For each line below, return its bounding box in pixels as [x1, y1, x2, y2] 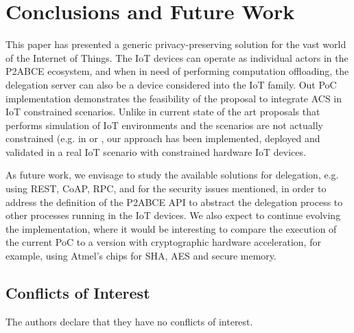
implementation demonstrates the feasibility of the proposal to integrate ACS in [5, 91, 342, 105]
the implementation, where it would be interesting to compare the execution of [5, 221, 337, 236]
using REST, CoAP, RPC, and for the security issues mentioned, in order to [5, 181, 327, 196]
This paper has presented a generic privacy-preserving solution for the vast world [5, 37, 346, 51]
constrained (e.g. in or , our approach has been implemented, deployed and [5, 131, 320, 146]
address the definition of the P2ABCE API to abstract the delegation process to [5, 194, 343, 209]
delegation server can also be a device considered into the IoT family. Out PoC [5, 77, 337, 91]
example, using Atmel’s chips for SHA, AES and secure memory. [5, 249, 276, 263]
